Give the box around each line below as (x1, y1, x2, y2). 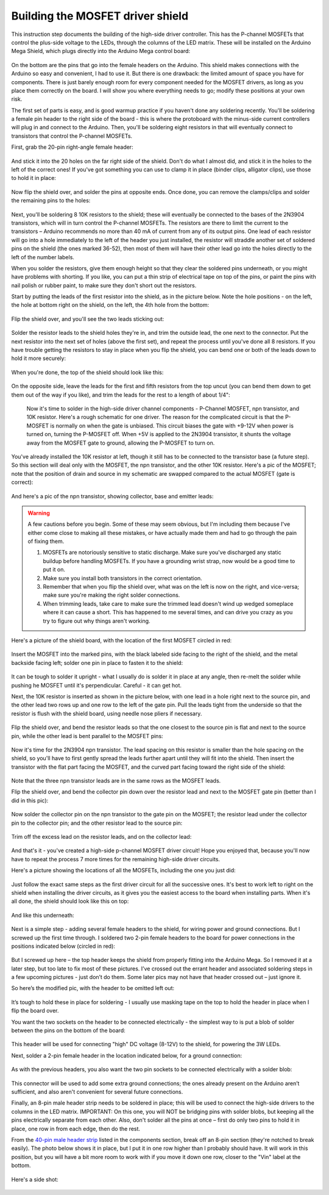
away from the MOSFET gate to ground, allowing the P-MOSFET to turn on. (26, 439, 215, 447)
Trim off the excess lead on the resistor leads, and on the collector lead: (11, 833, 192, 841)
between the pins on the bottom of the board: (11, 1027, 126, 1034)
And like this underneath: (11, 911, 74, 919)
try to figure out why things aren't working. (43, 617, 150, 625)
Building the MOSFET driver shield (11, 9, 189, 23)
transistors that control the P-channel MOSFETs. (11, 132, 133, 140)
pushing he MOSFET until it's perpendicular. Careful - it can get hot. (11, 681, 182, 689)
